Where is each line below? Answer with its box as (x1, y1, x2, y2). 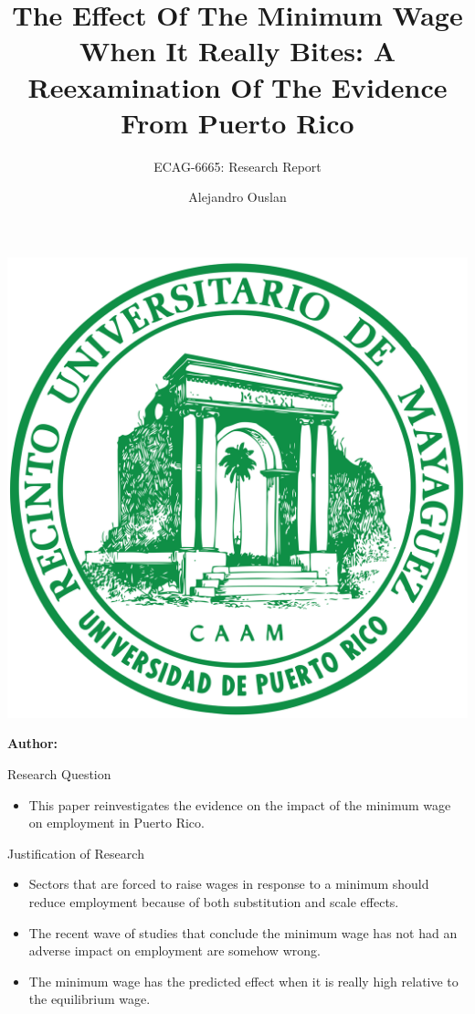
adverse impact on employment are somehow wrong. (28, 941, 321, 960)
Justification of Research (7, 843, 144, 862)
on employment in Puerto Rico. (28, 813, 205, 832)
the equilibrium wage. (28, 989, 151, 1009)
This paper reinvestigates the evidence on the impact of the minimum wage (28, 795, 451, 814)
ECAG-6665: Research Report (153, 156, 322, 175)
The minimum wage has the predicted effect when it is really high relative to (28, 971, 459, 990)
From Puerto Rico (121, 103, 354, 141)
